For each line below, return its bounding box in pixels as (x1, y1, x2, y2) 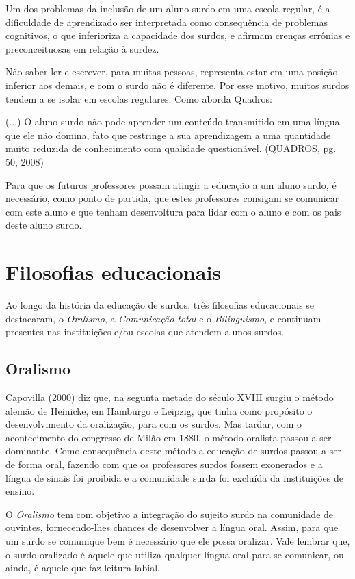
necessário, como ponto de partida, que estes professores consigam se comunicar (5, 191, 339, 205)
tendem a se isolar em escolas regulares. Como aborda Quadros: (5, 91, 272, 105)
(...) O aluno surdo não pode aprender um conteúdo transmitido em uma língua (5, 114, 340, 129)
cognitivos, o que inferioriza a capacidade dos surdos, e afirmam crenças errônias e (5, 28, 350, 42)
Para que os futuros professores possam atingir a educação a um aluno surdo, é (5, 177, 337, 192)
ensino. (5, 484, 35, 498)
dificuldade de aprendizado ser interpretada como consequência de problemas (5, 14, 328, 29)
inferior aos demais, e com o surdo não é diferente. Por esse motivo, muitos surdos (5, 77, 350, 92)
